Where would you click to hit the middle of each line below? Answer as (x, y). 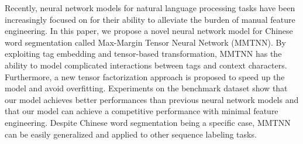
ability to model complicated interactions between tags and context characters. (146, 65)
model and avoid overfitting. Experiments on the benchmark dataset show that (146, 88)
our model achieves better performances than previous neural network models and (152, 99)
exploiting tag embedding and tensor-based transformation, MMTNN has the (143, 54)
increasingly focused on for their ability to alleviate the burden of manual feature (150, 19)
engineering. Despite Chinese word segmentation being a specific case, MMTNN (148, 122)
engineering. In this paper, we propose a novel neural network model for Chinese (149, 31)
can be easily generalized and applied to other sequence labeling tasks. (131, 134)
